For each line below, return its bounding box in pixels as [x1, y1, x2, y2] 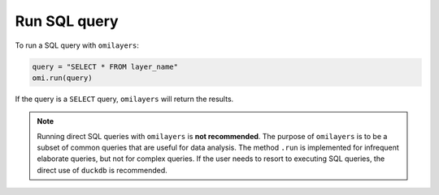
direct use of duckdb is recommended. [37, 165, 168, 175]
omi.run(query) [32, 73, 93, 83]
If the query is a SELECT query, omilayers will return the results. [15, 94, 234, 104]
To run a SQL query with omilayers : [15, 40, 140, 50]
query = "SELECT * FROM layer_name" [32, 61, 179, 71]
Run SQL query [15, 12, 119, 30]
